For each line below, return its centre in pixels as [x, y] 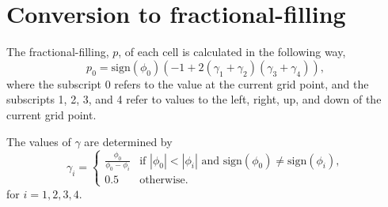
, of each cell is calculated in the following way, [232, 52]
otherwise [162, 181]
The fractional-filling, [58, 52]
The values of [39, 141]
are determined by [128, 141]
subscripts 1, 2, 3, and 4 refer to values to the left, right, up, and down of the [194, 99]
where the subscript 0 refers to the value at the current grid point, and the [188, 83]
